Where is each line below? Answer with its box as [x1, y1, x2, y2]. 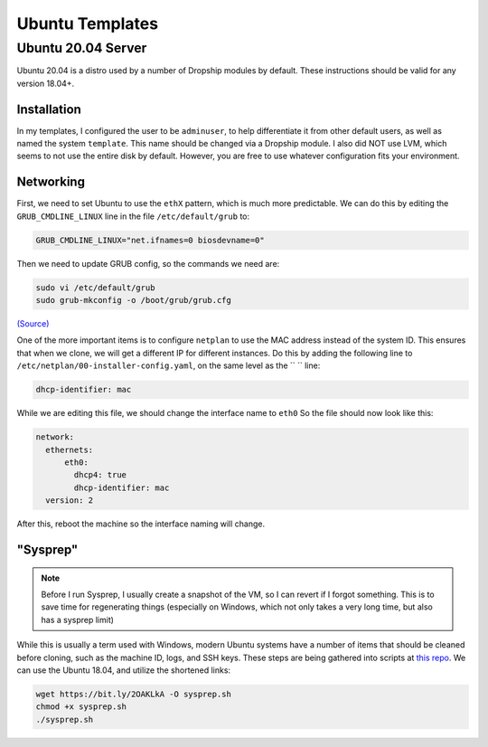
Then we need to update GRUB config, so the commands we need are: [16, 258, 280, 269]
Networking [16, 175, 86, 190]
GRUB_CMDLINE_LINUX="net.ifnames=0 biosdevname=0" [35, 235, 266, 245]
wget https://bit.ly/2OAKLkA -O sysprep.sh [35, 688, 232, 699]
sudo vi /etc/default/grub [35, 282, 155, 293]
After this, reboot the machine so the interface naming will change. [16, 518, 266, 529]
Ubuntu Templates [16, 14, 158, 33]
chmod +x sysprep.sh [35, 702, 127, 712]
